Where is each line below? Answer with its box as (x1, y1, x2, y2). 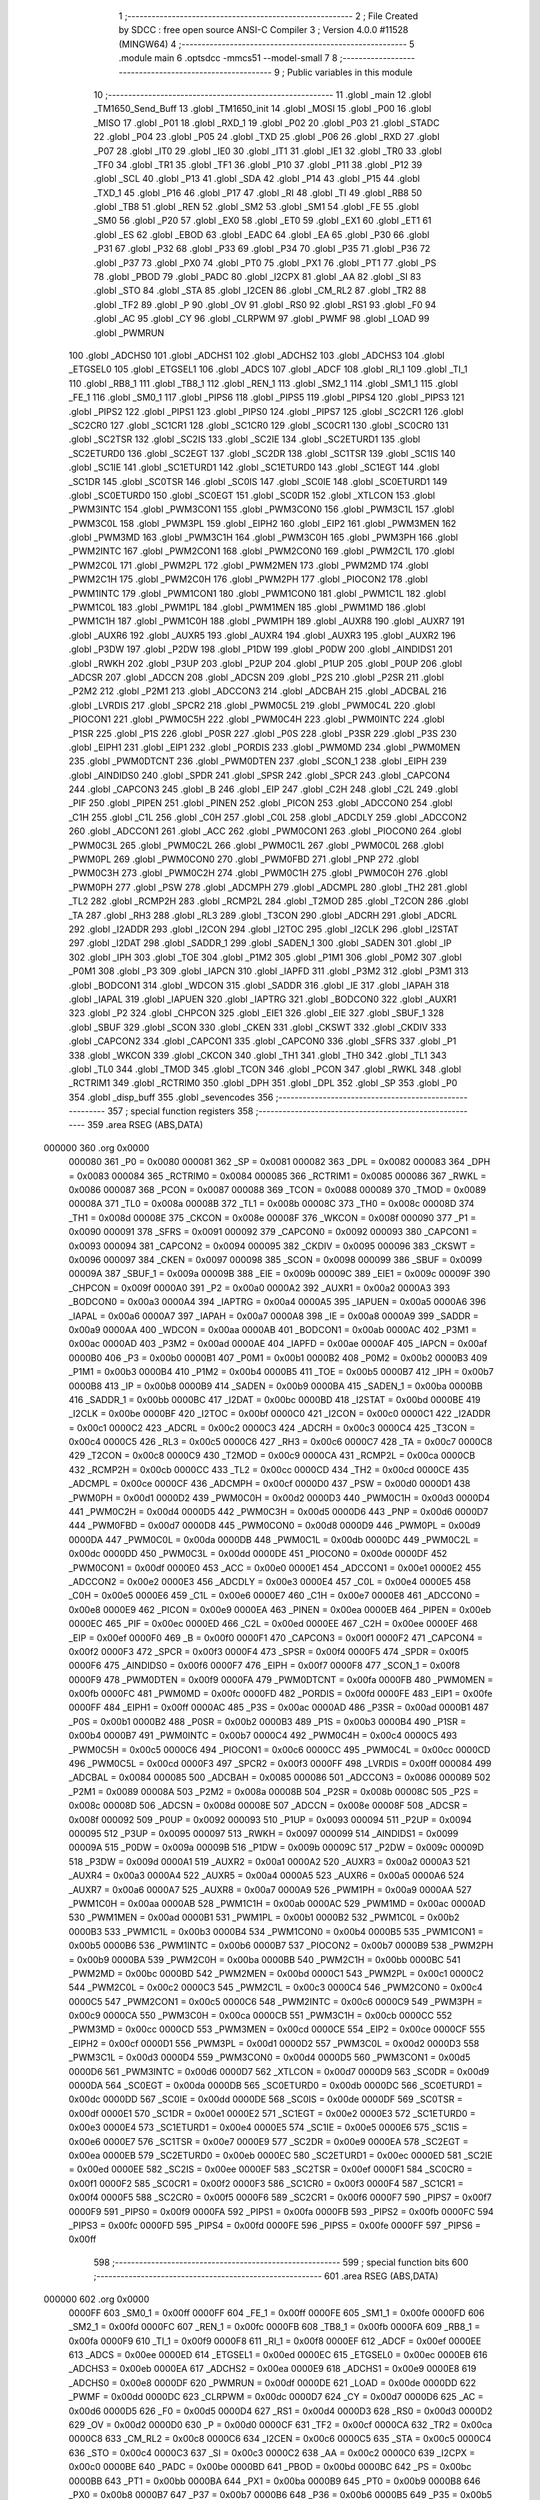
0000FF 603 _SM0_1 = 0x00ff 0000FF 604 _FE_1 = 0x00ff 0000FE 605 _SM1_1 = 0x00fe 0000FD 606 (68, 2306, 485, 2319)
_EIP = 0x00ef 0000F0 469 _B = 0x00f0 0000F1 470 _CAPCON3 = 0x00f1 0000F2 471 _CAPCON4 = (68, 1631, 484, 1644)
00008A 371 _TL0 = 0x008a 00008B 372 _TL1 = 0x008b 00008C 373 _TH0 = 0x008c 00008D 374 (68, 1198, 475, 1210)
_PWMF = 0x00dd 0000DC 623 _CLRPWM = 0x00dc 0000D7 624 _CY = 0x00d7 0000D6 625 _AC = (68, 2391, 484, 2403)
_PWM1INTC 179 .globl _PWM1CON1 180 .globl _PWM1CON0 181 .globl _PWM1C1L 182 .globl (68, 587, 447, 599)
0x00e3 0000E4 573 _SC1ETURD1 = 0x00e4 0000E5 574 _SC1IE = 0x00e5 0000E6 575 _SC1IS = (68, 2121, 469, 2134)
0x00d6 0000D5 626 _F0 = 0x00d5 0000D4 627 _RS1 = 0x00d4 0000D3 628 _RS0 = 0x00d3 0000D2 (68, 2405, 493, 2417)
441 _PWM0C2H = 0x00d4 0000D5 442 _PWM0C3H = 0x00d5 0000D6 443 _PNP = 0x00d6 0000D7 (68, 1506, 489, 1518)
